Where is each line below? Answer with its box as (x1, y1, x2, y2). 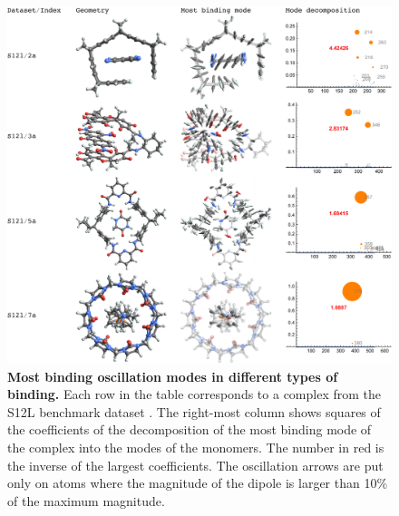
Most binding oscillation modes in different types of (7, 366, 338, 385)
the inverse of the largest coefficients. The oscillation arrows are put (7, 455, 384, 474)
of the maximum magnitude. (7, 491, 165, 510)
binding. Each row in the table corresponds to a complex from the (7, 385, 381, 404)
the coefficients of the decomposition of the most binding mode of (7, 420, 372, 439)
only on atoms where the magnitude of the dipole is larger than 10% (7, 473, 388, 492)
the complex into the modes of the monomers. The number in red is (7, 437, 384, 456)
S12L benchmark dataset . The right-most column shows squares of (7, 402, 381, 421)
